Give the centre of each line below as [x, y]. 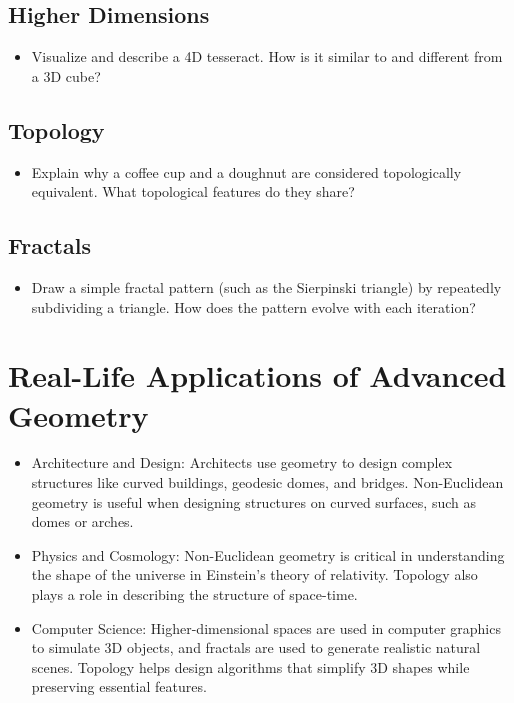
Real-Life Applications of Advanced [257, 375]
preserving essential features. [119, 686]
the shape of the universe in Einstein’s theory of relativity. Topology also [254, 574]
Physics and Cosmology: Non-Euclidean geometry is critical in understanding [268, 554]
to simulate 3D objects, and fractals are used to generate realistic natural [256, 647]
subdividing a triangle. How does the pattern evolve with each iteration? [253, 306]
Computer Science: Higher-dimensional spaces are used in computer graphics [266, 627]
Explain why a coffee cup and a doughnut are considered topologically [246, 171]
